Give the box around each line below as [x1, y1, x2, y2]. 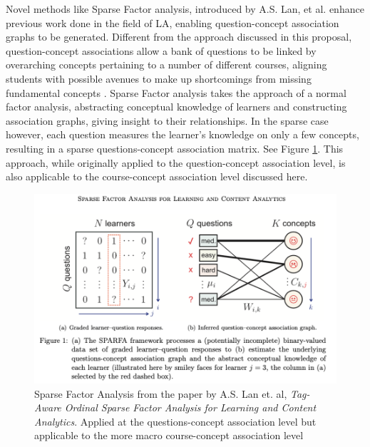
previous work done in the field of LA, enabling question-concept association [6, 15, 339, 30]
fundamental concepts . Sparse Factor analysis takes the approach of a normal [6, 85, 346, 100]
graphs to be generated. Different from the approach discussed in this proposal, [6, 29, 352, 44]
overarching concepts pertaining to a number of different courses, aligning [6, 57, 327, 72]
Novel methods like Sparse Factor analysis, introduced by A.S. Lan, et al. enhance [6, 1, 364, 16]
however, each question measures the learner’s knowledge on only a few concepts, [6, 127, 359, 142]
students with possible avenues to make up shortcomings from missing [6, 71, 312, 86]
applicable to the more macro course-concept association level [34, 428, 304, 443]
